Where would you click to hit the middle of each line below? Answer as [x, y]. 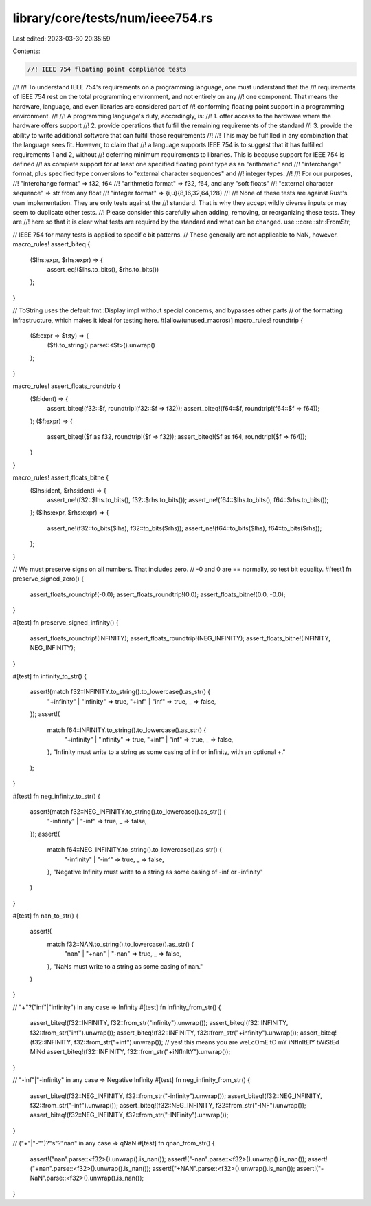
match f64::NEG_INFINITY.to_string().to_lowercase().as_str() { [135, 850]
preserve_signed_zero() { [48, 579]
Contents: [26, 51]
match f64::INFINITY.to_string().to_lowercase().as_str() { [127, 730]
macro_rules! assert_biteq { [52, 244]
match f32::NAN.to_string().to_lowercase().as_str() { [121, 944]
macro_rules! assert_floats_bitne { [61, 477]
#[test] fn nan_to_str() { [46, 916]
